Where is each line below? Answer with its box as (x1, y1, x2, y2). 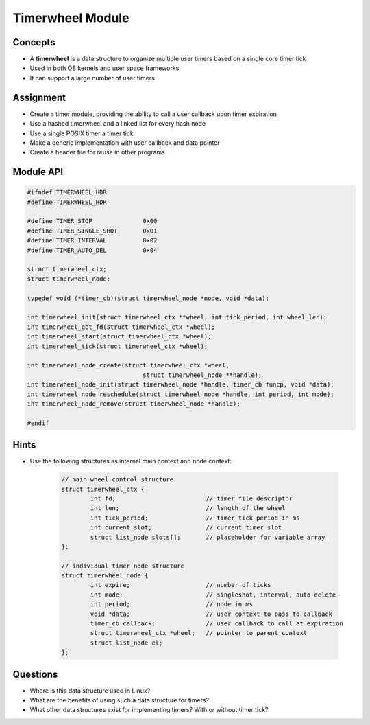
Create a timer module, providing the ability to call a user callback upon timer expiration (29, 110, 277, 118)
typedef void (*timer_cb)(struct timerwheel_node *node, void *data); (27, 294, 270, 302)
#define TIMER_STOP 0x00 (27, 217, 158, 225)
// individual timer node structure (61, 562, 185, 570)
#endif (27, 419, 49, 427)
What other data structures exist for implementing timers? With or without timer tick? (29, 706, 269, 714)
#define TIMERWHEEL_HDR (27, 198, 108, 206)
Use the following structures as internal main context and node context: (29, 457, 232, 465)
